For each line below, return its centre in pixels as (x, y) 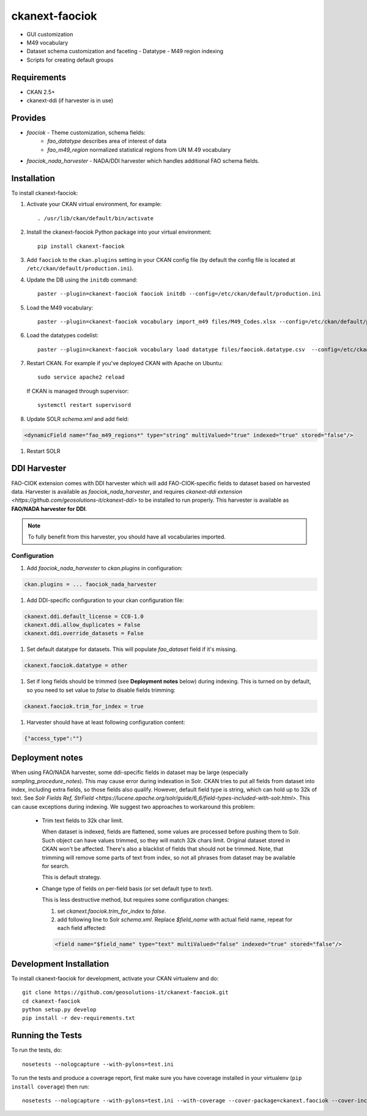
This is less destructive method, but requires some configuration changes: (135, 900)
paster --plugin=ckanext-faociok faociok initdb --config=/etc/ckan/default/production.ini (179, 294)
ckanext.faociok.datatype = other (76, 666)
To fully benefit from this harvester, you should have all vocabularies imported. (127, 537)
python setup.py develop (59, 1010)
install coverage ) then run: (50, 1087)
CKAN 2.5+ (41, 92)
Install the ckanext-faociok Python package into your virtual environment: (119, 232)
